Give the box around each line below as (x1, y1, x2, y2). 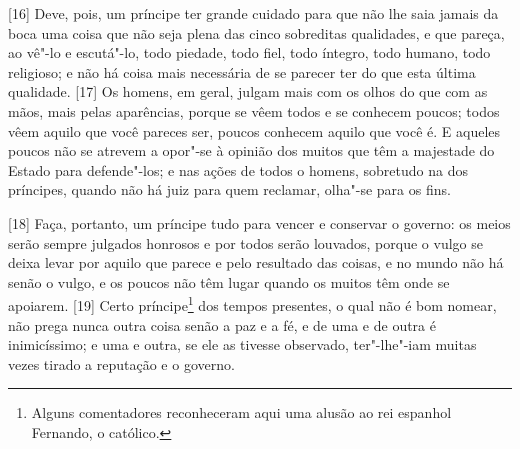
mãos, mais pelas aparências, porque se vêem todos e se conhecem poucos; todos (8, 100, 500, 121)
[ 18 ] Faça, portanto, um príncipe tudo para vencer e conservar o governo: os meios (8, 212, 511, 233)
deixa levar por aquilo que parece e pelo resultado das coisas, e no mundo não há (8, 252, 504, 273)
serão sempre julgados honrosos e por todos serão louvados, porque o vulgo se (8, 232, 483, 253)
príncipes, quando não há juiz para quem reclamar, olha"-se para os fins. (8, 179, 451, 200)
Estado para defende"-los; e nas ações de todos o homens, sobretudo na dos (8, 159, 468, 180)
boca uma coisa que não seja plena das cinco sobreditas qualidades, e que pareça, (8, 22, 505, 43)
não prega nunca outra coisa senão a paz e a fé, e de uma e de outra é (8, 314, 436, 335)
